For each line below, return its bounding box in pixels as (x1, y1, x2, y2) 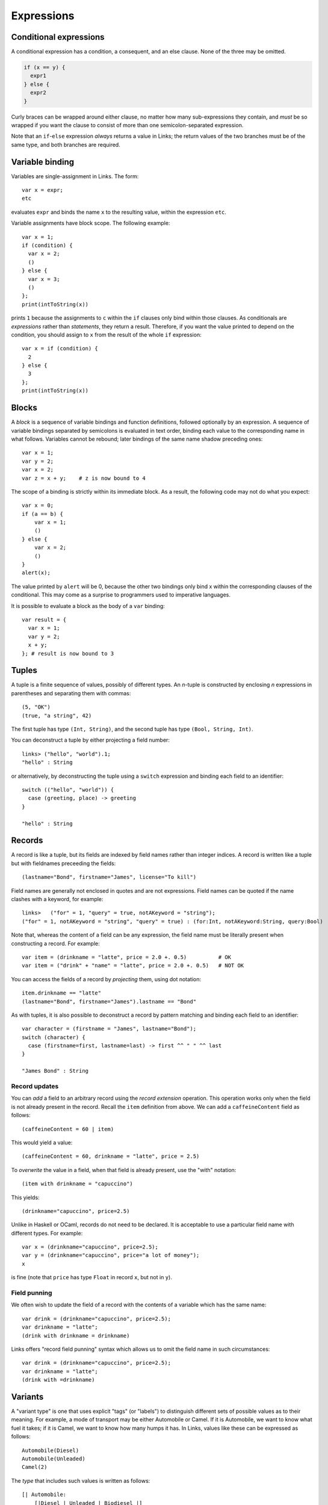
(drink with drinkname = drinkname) (22, 1332, 130, 1339)
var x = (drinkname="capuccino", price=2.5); (22, 1244, 159, 1250)
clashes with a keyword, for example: (11, 896, 104, 902)
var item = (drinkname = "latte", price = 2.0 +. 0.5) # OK (22, 954, 232, 960)
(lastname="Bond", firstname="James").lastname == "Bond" (22, 998, 197, 1005)
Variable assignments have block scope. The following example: (11, 220, 170, 227)
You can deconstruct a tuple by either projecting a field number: (11, 736, 170, 743)
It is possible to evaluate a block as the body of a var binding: (11, 602, 165, 609)
